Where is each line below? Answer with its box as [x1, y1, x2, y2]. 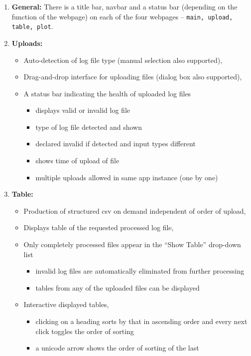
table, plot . [11, 21, 53, 31]
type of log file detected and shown [35, 121, 142, 132]
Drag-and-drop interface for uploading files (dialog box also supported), [23, 71, 242, 82]
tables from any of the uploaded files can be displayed [35, 282, 200, 293]
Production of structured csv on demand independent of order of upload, [23, 205, 246, 216]
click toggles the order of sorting [35, 326, 134, 336]
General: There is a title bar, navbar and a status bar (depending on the [11, 1, 238, 11]
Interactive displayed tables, [23, 299, 109, 310]
